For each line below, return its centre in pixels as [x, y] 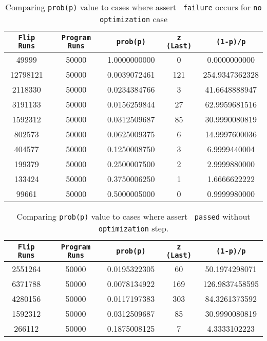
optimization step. [133, 228]
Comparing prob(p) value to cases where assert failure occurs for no [133, 7]
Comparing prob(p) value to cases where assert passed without [133, 216]
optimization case [133, 19]
